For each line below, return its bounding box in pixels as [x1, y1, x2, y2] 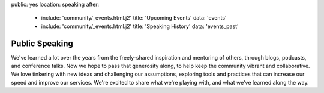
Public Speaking [11, 38, 73, 48]
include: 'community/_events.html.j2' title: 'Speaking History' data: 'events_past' [41, 23, 239, 30]
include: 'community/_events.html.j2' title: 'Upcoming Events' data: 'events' [41, 14, 227, 21]
